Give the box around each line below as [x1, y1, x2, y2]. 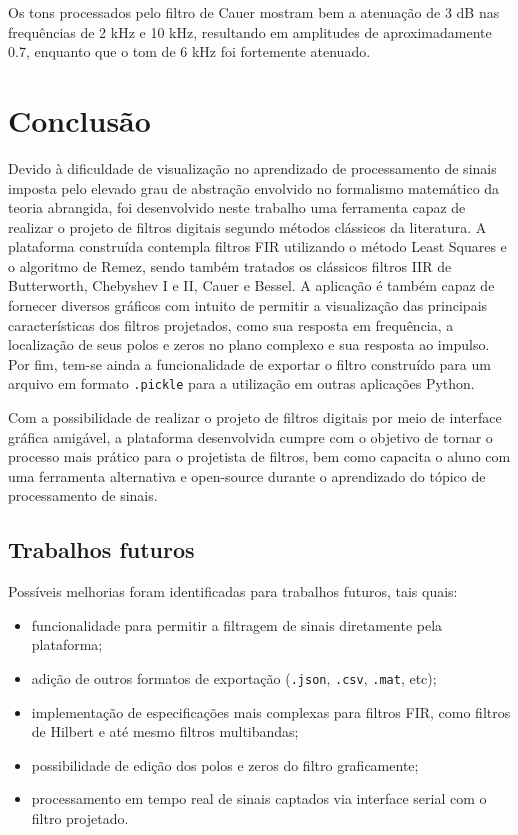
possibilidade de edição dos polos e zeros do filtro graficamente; [31, 754, 419, 775]
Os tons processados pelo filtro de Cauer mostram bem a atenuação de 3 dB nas [8, 2, 500, 22]
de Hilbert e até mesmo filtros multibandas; [31, 721, 299, 742]
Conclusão [8, 99, 151, 140]
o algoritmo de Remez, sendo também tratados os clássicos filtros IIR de [8, 255, 452, 276]
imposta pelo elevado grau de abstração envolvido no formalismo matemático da [8, 177, 500, 198]
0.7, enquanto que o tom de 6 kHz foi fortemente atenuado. [8, 41, 371, 62]
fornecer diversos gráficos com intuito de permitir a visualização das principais [8, 295, 488, 316]
